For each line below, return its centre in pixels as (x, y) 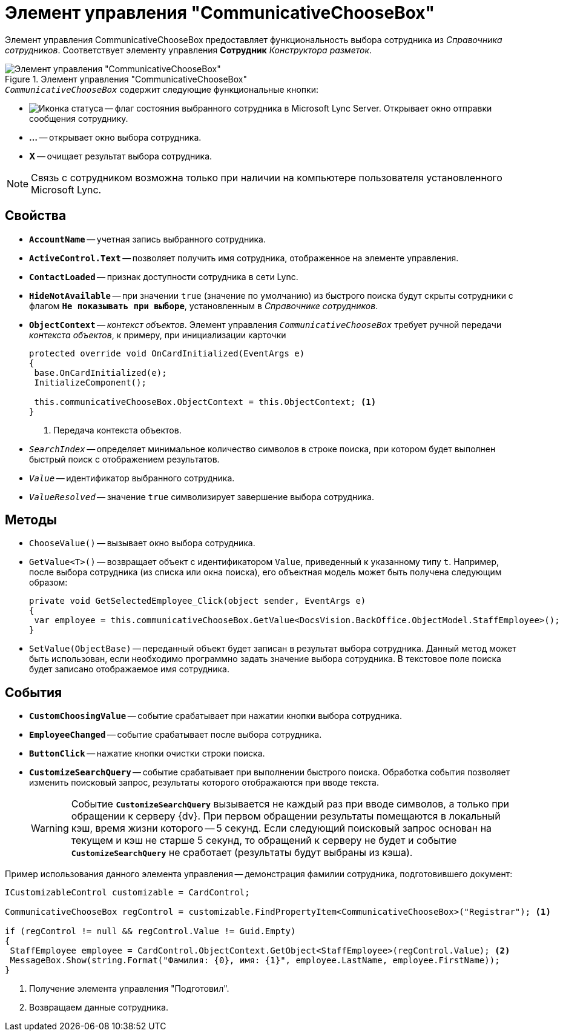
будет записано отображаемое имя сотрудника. (130, 669)
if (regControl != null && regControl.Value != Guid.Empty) (150, 931)
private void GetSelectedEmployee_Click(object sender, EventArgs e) (198, 601)
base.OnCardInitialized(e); (100, 373)
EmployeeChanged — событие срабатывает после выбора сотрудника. (176, 735)
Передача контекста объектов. (117, 430)
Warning (50, 828)
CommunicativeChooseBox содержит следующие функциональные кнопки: (162, 89)
